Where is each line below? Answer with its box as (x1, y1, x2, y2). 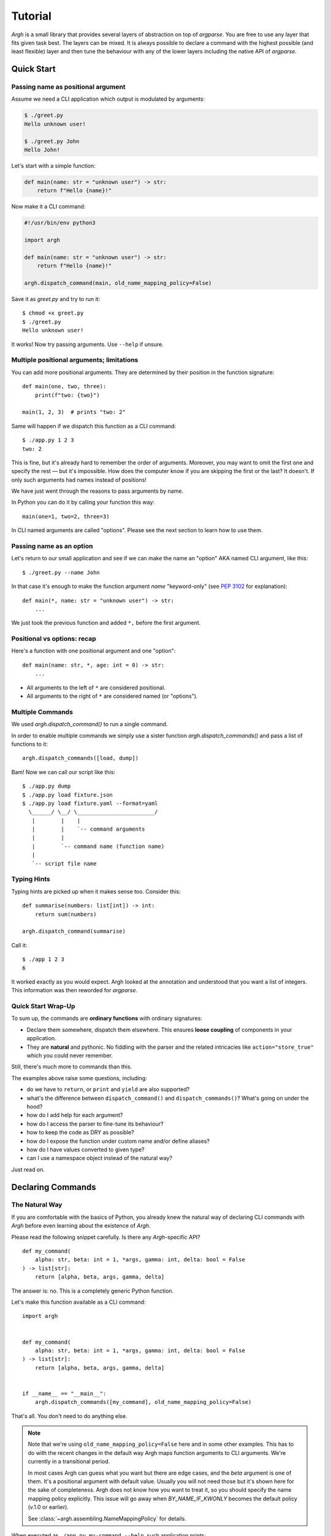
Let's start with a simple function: (11, 162, 96, 170)
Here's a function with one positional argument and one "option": (11, 647, 176, 654)
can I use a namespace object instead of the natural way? (26, 1154, 173, 1162)
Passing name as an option (11, 542, 93, 551)
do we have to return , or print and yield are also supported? (26, 1086, 190, 1093)
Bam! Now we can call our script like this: (11, 768, 116, 775)
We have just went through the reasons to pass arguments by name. (11, 487, 184, 495)
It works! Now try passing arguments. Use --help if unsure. (11, 340, 164, 348)
